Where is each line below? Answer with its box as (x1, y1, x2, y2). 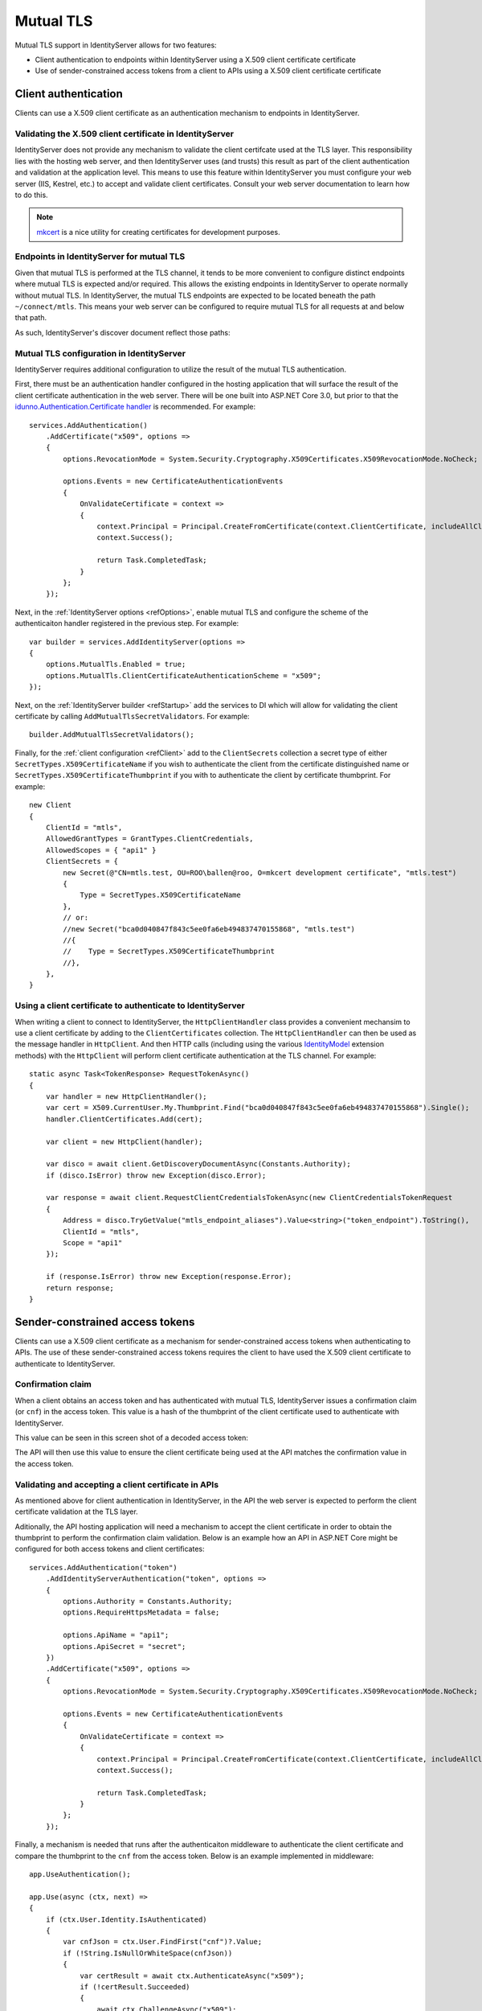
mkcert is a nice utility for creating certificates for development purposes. (36, 227, 280, 236)
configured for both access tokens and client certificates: (14, 1544, 205, 1554)
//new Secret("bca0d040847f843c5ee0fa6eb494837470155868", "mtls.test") (63, 924, 356, 933)
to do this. (14, 190, 48, 199)
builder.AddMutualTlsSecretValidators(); (29, 730, 194, 739)
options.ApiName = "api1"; (63, 1631, 170, 1640)
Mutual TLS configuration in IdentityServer (14, 348, 186, 359)
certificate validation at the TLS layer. (14, 1507, 138, 1516)
